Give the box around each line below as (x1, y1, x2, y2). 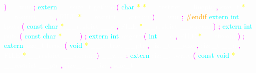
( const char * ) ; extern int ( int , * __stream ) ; (19, 30, 245, 40)
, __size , (60, 59, 112, 70)
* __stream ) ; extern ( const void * (22, 49, 235, 60)
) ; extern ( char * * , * (4, 1, 245, 11)
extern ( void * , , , (4, 40, 241, 50)
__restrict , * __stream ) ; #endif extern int (4, 11, 239, 21)
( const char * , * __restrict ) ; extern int (21, 21, 253, 31)
